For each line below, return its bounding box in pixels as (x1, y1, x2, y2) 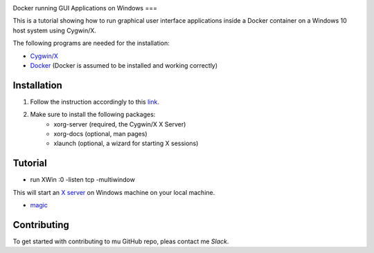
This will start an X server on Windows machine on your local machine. (12, 188, 215, 196)
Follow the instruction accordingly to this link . (30, 97, 159, 106)
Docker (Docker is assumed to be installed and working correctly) (30, 61, 218, 69)
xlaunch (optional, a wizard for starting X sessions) (53, 139, 199, 148)
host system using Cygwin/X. (12, 26, 97, 35)
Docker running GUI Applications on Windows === (12, 4, 157, 12)
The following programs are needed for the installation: (12, 39, 170, 48)
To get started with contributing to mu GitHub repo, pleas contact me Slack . (12, 237, 229, 245)
